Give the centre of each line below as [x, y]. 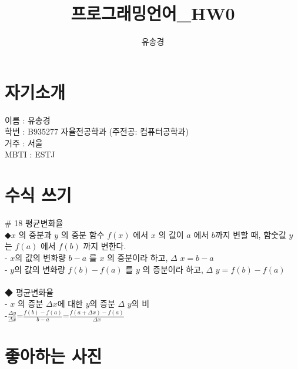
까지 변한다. [105, 246]
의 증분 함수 [83, 234]
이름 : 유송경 [28, 120]
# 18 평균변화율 [34, 223]
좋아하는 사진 [53, 356]
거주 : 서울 [24, 142]
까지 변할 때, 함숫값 [250, 234]
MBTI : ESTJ [30, 154]
